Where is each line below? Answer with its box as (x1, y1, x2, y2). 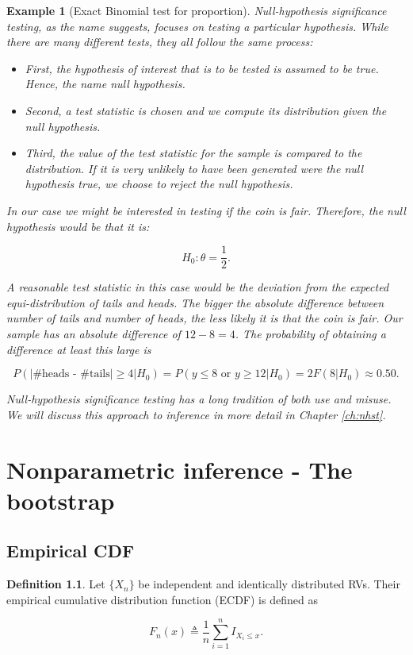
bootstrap (6, 484, 115, 516)
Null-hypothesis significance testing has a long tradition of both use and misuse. (6, 391, 392, 407)
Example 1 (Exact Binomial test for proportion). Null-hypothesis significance (6, 2, 387, 18)
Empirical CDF (6, 538, 135, 563)
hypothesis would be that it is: (6, 218, 150, 234)
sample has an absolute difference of (6, 325, 181, 341)
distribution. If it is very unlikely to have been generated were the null (25, 160, 364, 176)
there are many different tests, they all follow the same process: (6, 33, 313, 50)
